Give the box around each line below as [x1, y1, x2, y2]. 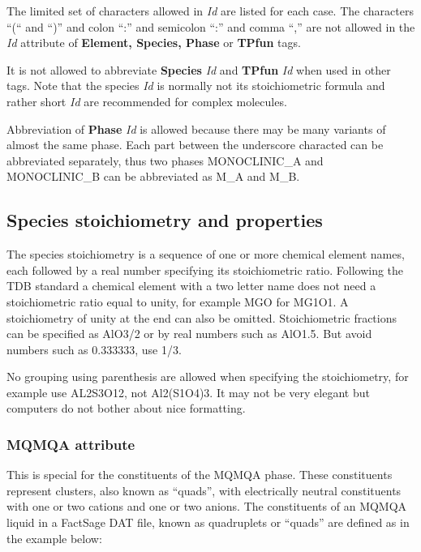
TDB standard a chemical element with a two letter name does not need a [6, 277, 376, 294]
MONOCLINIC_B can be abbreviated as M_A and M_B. [6, 168, 300, 185]
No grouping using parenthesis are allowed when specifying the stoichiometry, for [6, 368, 409, 385]
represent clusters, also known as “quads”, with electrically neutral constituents [6, 481, 402, 499]
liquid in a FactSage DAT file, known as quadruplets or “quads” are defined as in [6, 514, 410, 531]
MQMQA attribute [6, 434, 135, 454]
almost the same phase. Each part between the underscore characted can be [6, 136, 384, 153]
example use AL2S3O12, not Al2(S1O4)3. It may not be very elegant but [6, 383, 370, 400]
